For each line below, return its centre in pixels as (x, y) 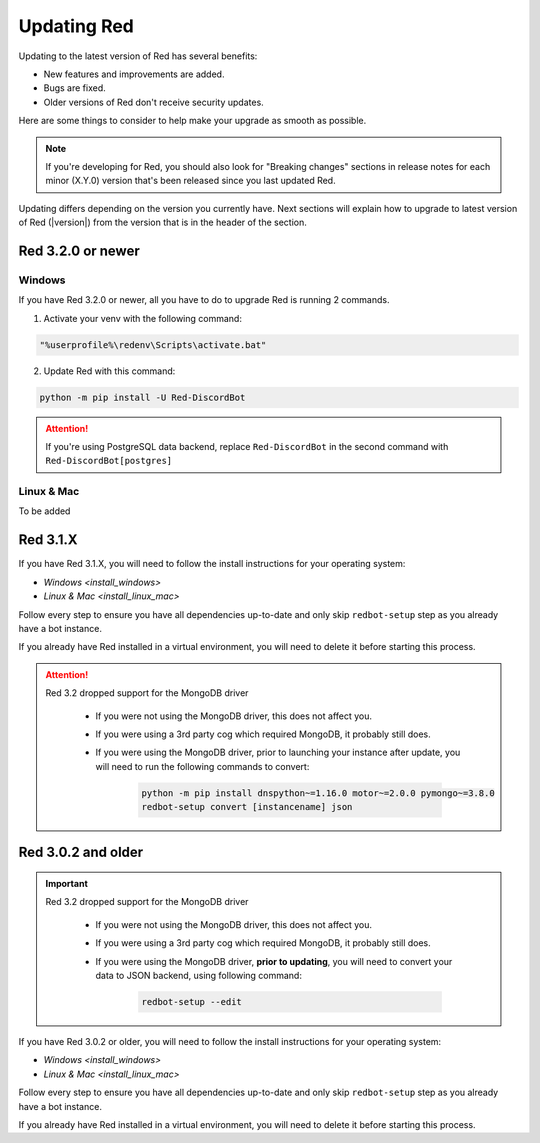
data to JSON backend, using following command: (198, 975)
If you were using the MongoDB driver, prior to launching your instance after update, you (278, 752)
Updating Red (76, 26)
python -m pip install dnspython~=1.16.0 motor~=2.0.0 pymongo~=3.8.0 (318, 793)
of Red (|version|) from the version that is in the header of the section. (162, 222)
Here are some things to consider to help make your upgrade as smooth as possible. (192, 121)
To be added (44, 511)
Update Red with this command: (109, 371)
